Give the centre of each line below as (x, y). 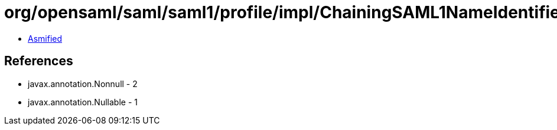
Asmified (45, 38)
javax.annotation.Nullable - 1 (83, 102)
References (39, 61)
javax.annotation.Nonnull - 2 (83, 84)
